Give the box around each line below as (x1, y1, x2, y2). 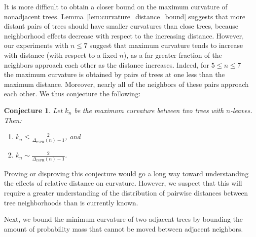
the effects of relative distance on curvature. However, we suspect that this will (4, 178, 242, 188)
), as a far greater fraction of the (123, 49, 222, 60)
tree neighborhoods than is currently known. (4, 197, 138, 207)
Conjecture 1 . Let (4, 105, 63, 115)
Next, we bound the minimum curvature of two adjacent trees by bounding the (4, 214, 243, 224)
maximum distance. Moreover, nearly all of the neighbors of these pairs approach (4, 79, 249, 89)
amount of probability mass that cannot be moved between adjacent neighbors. (4, 223, 243, 234)
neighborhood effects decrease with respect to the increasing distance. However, (4, 30, 244, 40)
